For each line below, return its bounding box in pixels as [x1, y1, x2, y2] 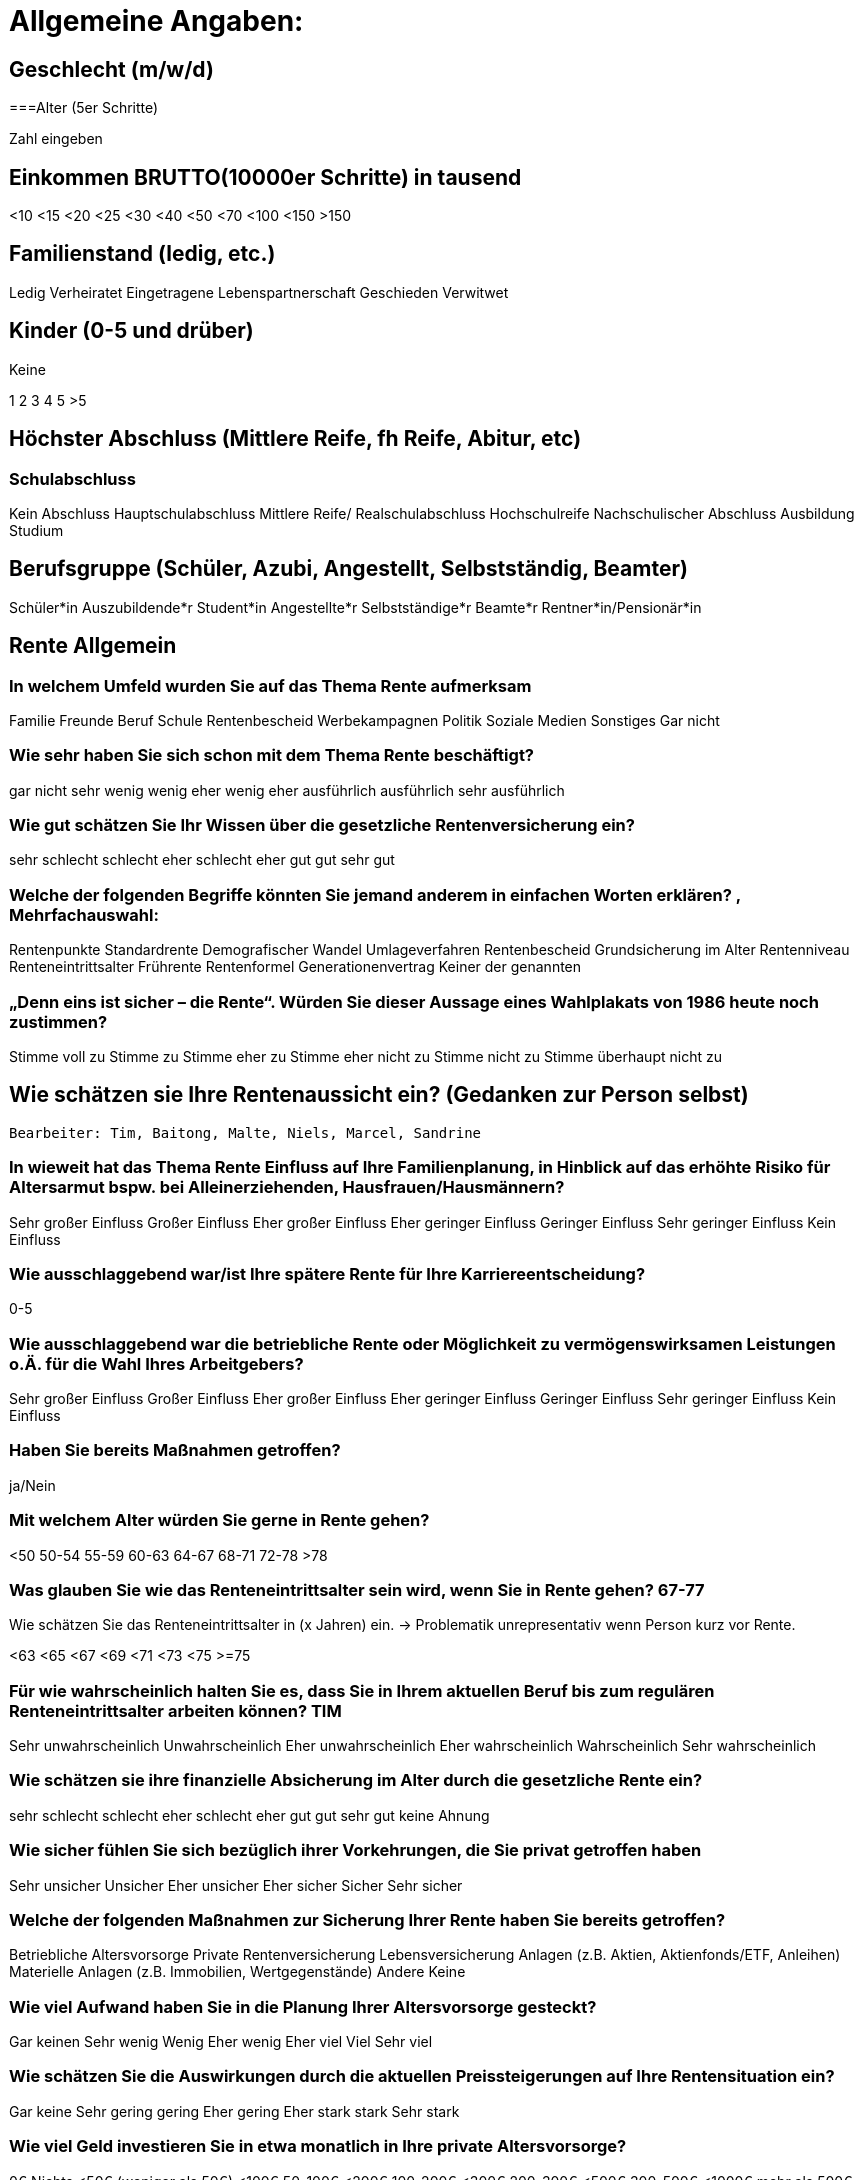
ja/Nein [9, 1476, 56, 1494]
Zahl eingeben [9, 130, 103, 148]
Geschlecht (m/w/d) [9, 56, 214, 82]
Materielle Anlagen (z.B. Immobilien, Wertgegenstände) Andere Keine [9, 1963, 466, 1981]
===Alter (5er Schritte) [9, 99, 159, 117]
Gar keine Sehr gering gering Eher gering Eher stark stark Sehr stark [9, 2102, 460, 2120]
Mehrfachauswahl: [9, 904, 159, 925]
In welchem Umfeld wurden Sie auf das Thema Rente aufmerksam [9, 675, 532, 696]
